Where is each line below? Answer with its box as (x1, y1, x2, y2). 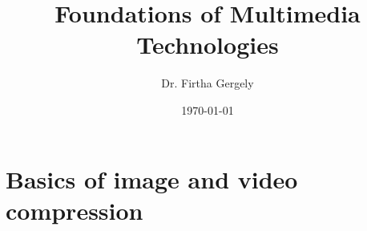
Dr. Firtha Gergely (161, 75, 254, 91)
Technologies (136, 28, 279, 61)
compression (6, 193, 143, 226)
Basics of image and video (6, 162, 298, 195)
